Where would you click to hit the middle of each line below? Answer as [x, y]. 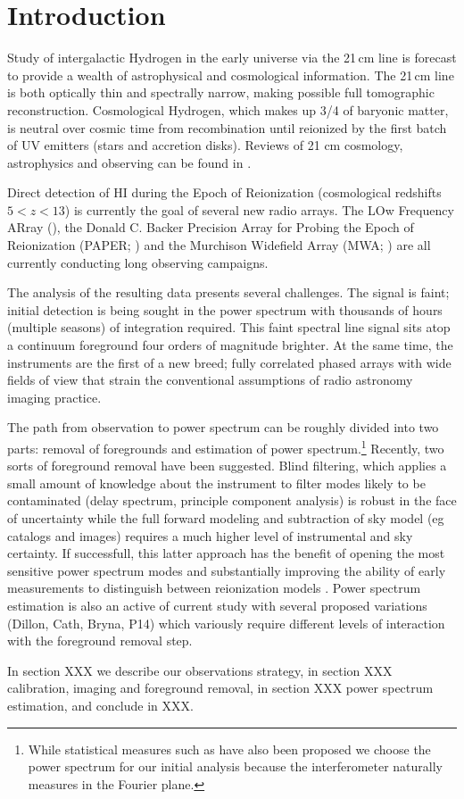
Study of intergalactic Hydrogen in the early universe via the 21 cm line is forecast [232, 58]
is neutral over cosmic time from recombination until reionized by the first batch [227, 127]
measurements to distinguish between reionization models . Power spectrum [214, 588]
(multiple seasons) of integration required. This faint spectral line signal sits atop [229, 327]
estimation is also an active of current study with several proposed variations [217, 605]
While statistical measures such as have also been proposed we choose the [229, 749]
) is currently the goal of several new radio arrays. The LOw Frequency [259, 209]
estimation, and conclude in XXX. [100, 705]
